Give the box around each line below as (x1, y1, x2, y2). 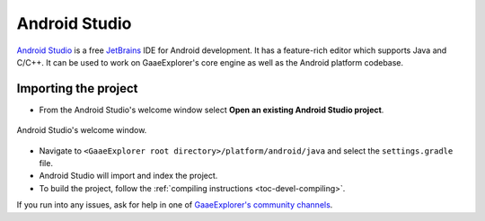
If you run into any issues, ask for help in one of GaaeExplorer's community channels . (16, 199, 333, 210)
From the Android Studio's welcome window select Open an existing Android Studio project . (39, 104, 384, 115)
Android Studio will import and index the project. (39, 171, 218, 181)
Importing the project (16, 81, 138, 96)
